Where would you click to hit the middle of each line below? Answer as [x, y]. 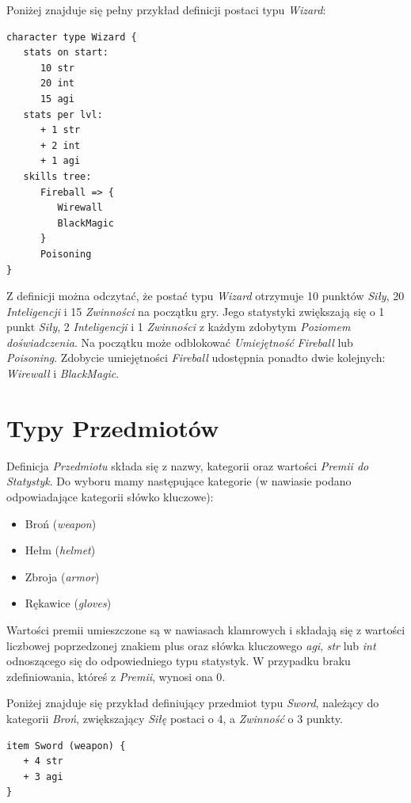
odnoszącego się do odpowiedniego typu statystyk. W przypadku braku [179, 661]
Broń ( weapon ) [61, 523]
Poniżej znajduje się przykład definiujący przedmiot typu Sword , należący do [193, 703]
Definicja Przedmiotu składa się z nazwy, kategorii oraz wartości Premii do [188, 465]
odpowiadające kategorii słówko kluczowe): [110, 496]
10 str [57, 68]
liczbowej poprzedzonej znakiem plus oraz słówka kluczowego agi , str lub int [191, 645]
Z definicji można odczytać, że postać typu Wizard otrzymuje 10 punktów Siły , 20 [205, 296]
